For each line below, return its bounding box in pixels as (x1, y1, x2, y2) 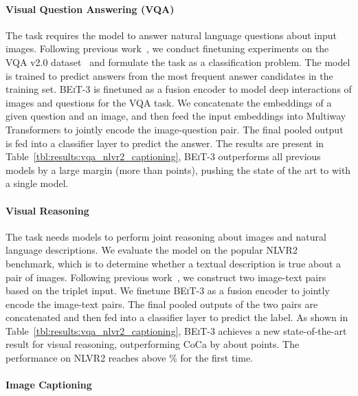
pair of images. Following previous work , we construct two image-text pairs (5, 269, 326, 284)
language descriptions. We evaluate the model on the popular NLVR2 (5, 243, 298, 257)
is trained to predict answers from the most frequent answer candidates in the (5, 68, 333, 82)
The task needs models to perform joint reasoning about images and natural (5, 229, 326, 243)
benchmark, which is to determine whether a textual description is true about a (5, 256, 342, 270)
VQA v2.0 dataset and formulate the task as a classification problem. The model (5, 54, 350, 69)
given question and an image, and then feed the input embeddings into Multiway (5, 109, 346, 123)
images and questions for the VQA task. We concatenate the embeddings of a (5, 95, 332, 109)
